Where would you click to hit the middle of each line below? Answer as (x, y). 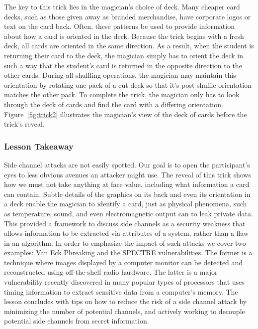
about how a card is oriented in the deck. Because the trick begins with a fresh (124, 36)
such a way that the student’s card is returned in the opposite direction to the (123, 65)
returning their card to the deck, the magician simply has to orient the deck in (124, 55)
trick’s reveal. (24, 124)
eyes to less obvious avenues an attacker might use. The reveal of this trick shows (128, 174)
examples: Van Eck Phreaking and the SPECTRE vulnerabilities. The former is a (128, 252)
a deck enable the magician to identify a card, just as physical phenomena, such (126, 204)
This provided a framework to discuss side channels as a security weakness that (125, 223)
